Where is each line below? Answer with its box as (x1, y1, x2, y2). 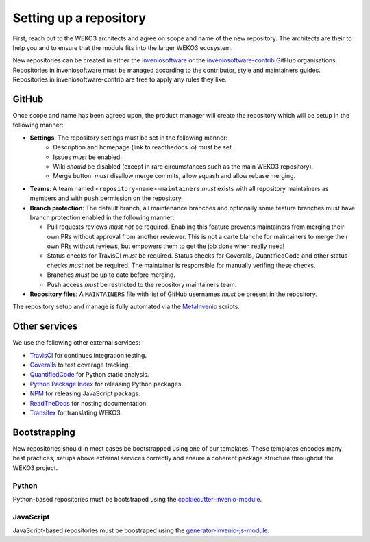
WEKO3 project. (12, 463, 58, 472)
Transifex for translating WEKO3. (29, 408, 123, 417)
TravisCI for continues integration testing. (29, 351, 147, 359)
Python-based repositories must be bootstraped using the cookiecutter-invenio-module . (12, 495, 262, 503)
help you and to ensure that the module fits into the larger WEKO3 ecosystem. (12, 43, 233, 51)
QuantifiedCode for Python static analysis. (29, 370, 149, 378)
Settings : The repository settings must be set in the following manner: (29, 134, 228, 142)
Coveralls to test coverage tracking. (29, 360, 131, 369)
